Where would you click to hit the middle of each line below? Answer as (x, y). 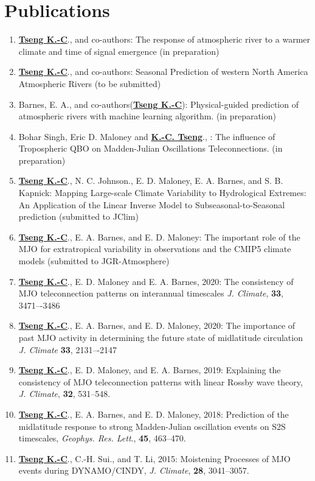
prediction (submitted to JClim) (78, 216)
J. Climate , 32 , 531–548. (64, 394)
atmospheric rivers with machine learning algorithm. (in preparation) (147, 116)
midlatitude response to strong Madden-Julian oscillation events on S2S (152, 426)
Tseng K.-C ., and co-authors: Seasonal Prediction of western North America (163, 72)
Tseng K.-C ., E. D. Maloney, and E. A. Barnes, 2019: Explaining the (150, 370)
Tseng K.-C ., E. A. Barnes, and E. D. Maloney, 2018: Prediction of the (154, 414)
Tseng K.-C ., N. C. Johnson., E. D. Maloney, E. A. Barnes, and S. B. (151, 181)
